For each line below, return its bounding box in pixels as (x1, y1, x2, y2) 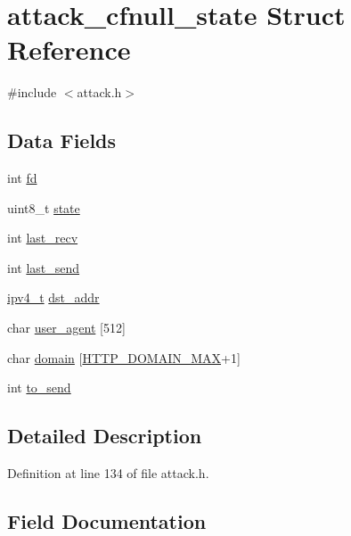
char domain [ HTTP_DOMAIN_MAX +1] (7, 348, 241, 367)
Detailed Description (7, 422, 202, 449)
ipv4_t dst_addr (7, 288, 100, 307)
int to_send (7, 378, 71, 397)
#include (7, 83, 57, 102)
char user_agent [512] (7, 318, 126, 337)
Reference (7, 31, 131, 68)
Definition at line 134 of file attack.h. (7, 464, 209, 482)
